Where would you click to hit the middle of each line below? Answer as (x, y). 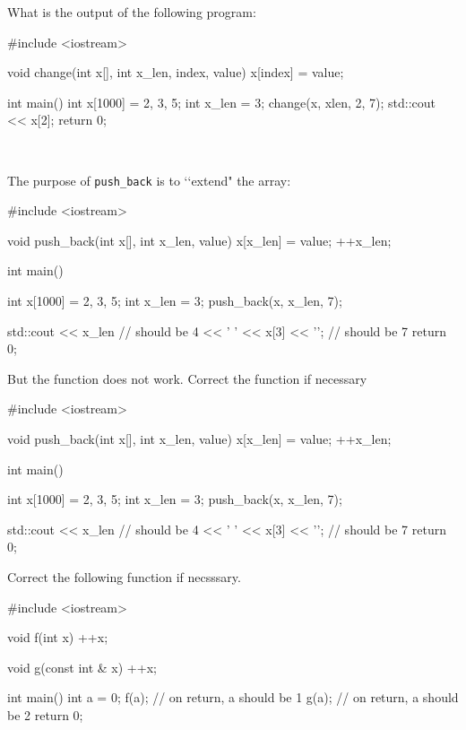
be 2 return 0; (45, 714)
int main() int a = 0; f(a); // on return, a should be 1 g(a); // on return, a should (233, 697)
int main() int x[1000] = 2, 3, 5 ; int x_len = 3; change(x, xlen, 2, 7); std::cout (222, 102)
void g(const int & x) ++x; (82, 667)
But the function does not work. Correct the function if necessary (187, 378)
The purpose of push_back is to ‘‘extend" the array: (149, 180)
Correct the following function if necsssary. (124, 576)
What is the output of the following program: (132, 12)
